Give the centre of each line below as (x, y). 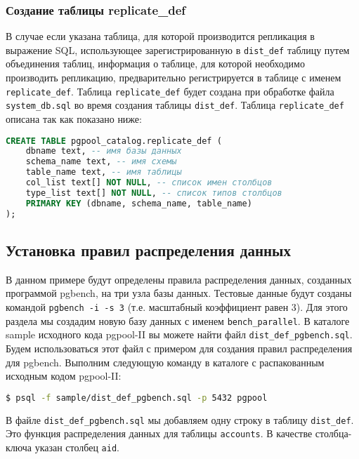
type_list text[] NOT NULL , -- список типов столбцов (154, 193)
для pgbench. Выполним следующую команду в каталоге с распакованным (165, 362)
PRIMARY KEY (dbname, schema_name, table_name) (139, 203)
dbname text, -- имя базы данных (104, 151)
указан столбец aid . (77, 447)
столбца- (333, 433)
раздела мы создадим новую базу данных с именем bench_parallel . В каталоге (178, 320)
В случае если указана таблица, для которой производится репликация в (160, 36)
